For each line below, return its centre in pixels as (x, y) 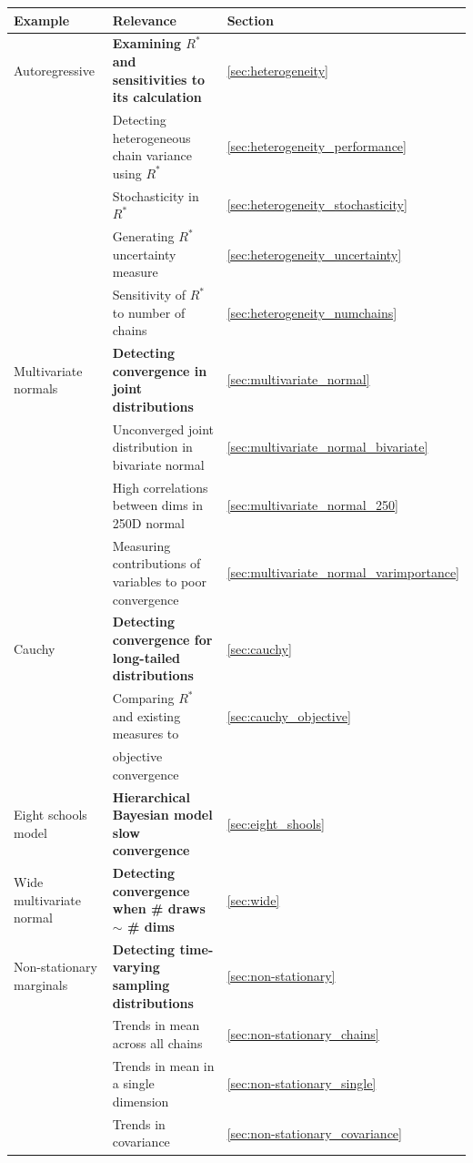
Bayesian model (162, 815)
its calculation (157, 97)
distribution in (152, 447)
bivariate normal (158, 464)
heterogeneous (151, 137)
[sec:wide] (253, 899)
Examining (146, 43)
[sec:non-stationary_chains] (303, 1034)
